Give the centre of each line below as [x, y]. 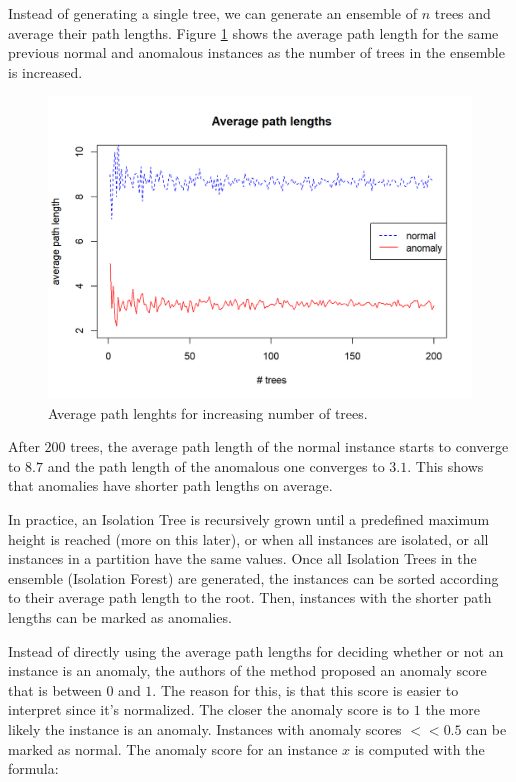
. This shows [445, 465]
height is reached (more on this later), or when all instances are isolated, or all [248, 538]
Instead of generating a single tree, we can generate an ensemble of [213, 13]
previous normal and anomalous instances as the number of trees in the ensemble [256, 52]
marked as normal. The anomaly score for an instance [173, 748]
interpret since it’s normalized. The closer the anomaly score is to [209, 709]
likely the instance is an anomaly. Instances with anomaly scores [205, 728]
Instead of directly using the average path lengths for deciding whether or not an [256, 650]
